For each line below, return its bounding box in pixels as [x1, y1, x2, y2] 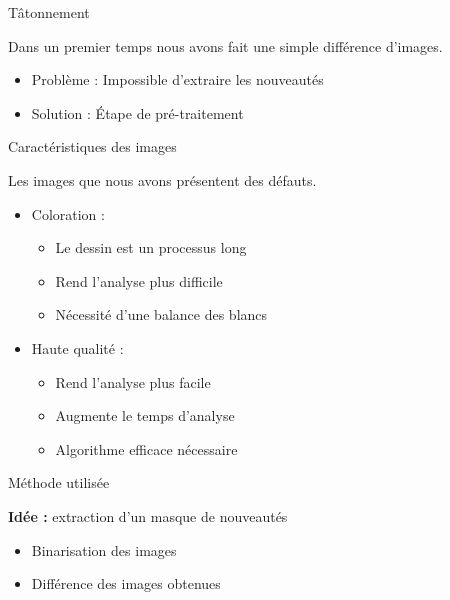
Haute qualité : [31, 337, 124, 358]
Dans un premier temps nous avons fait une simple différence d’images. [8, 35, 443, 56]
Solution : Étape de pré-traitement [31, 102, 244, 123]
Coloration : [31, 203, 105, 224]
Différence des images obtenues [31, 573, 221, 594]
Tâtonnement [8, 2, 90, 22]
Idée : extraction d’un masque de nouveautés [8, 505, 288, 526]
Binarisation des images [31, 539, 177, 560]
